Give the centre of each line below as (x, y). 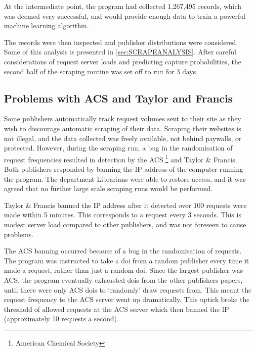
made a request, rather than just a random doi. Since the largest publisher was (124, 270)
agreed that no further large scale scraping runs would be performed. (108, 188)
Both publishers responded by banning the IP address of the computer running (124, 169)
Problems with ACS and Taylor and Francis (118, 98)
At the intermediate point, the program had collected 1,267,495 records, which (123, 6)
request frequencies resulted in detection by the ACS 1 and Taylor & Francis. (121, 158)
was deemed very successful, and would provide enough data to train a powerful (125, 16)
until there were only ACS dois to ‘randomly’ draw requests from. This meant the (128, 289)
